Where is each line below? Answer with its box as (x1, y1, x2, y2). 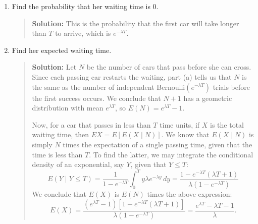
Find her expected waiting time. (12, 44, 112, 55)
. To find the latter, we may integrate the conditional (89, 149, 253, 159)
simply (32, 139, 53, 149)
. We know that (161, 129, 210, 140)
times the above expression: (147, 189, 232, 199)
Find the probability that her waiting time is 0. (12, 1, 159, 11)
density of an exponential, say (32, 159, 124, 170)
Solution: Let (32, 62, 77, 72)
